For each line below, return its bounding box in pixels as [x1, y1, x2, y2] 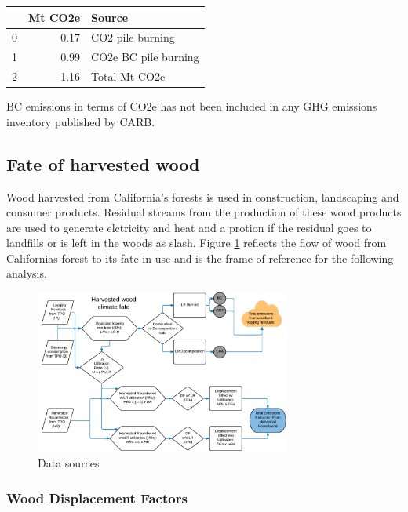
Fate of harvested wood [6, 151, 200, 176]
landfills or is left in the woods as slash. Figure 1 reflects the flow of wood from [6, 234, 387, 251]
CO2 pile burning [91, 29, 175, 45]
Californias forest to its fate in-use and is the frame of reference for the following [6, 249, 394, 266]
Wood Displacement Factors [6, 488, 188, 507]
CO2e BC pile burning [91, 49, 199, 65]
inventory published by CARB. [6, 113, 155, 129]
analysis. [6, 265, 47, 281]
